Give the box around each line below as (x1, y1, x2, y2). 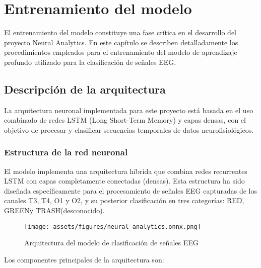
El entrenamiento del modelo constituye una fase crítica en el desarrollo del (4, 27, 237, 38)
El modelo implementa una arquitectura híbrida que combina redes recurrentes (4, 165, 247, 176)
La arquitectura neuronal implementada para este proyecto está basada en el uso (4, 105, 253, 115)
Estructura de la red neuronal (4, 146, 128, 158)
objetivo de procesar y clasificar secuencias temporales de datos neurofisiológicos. (4, 124, 254, 135)
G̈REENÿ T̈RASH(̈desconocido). (4, 205, 105, 216)
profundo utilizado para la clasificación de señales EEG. (4, 56, 176, 67)
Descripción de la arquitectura (4, 81, 166, 97)
